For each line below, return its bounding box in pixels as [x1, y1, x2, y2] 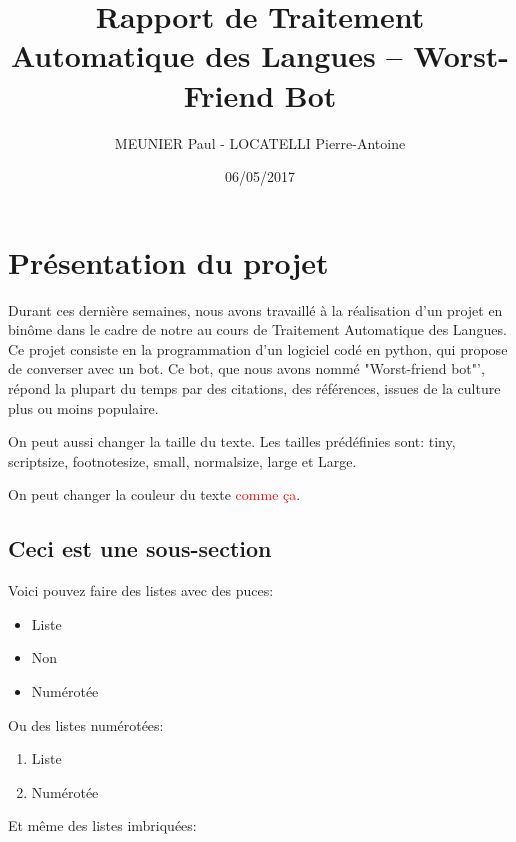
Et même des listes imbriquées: [8, 815, 197, 836]
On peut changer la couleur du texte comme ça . [8, 484, 301, 505]
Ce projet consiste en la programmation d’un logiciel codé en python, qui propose [8, 338, 508, 359]
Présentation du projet [8, 241, 329, 282]
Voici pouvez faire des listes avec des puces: [8, 580, 274, 601]
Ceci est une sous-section [8, 533, 272, 564]
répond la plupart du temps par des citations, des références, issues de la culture [8, 378, 501, 398]
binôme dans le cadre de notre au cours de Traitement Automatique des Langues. [8, 319, 507, 340]
